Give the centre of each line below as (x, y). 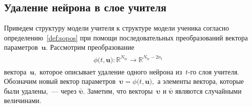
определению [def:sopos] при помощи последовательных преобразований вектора (126, 37)
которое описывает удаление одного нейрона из (111, 71)
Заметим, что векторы (120, 90)
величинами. (23, 100)
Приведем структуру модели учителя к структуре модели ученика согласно (117, 28)
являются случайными (208, 90)
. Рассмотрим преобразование (90, 47)
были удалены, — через (40, 90)
